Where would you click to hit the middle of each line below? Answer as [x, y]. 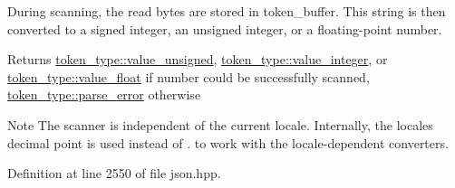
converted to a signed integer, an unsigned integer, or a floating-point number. [225, 28]
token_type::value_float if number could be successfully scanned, [189, 76]
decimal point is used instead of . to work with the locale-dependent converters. [228, 142]
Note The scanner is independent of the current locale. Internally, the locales [220, 124]
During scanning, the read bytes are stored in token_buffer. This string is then [227, 11]
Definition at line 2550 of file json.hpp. [114, 173]
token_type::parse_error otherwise [104, 94]
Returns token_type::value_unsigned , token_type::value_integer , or [198, 59]
